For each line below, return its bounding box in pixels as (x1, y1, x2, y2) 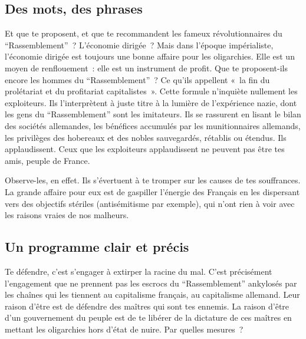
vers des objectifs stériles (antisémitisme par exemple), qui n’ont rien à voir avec (5, 197, 295, 209)
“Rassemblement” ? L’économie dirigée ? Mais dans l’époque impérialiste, (5, 38, 274, 51)
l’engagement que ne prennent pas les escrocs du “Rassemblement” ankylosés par (5, 277, 297, 289)
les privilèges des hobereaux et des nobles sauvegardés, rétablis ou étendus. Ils (5, 131, 287, 143)
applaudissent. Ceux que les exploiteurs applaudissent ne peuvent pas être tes (5, 143, 285, 155)
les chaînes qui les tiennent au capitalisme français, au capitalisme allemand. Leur (5, 288, 300, 301)
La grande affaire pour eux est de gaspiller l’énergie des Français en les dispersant (5, 185, 300, 198)
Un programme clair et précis (5, 238, 189, 256)
